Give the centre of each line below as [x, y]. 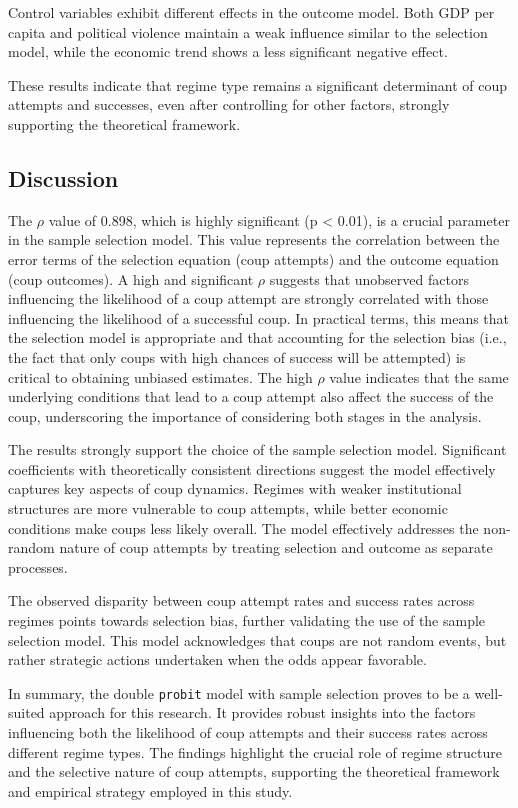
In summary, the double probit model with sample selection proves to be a [239, 692]
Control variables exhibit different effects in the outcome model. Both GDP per [251, 12]
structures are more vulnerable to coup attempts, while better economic [228, 508]
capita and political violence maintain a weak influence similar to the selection [248, 31]
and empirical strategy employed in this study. [150, 790]
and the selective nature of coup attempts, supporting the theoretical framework [254, 771]
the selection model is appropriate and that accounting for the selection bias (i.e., [257, 337]
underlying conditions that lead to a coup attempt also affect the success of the [251, 396]
